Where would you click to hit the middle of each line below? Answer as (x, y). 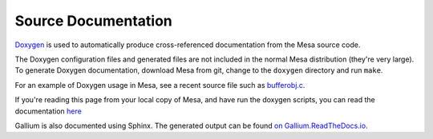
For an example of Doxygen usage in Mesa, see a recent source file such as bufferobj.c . (160, 85)
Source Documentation (93, 21)
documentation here (48, 111)
